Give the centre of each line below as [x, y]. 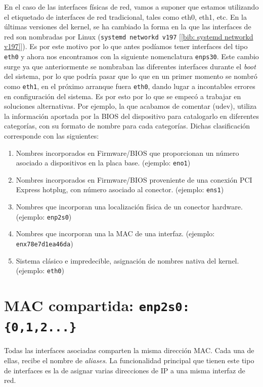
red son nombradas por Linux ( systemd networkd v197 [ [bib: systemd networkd [129, 36]
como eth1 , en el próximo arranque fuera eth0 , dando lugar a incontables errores [130, 86]
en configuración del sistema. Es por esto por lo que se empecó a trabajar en [123, 96]
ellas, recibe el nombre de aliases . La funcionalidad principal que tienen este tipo [129, 360]
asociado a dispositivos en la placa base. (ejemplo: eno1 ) [103, 163]
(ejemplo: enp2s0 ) [44, 216]
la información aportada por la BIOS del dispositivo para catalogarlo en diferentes [131, 116]
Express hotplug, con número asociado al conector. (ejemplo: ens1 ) [120, 189]
